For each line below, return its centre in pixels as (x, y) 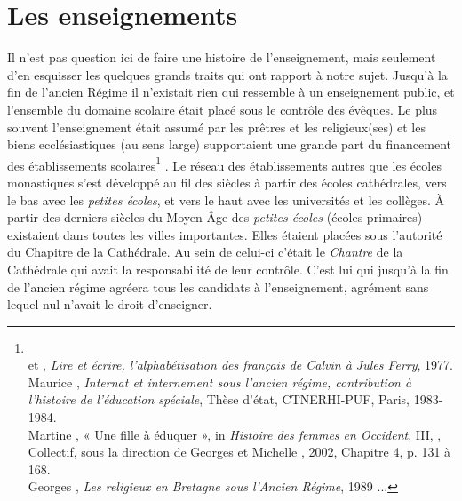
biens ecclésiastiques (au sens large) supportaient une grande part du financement (230, 144)
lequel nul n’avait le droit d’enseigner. (110, 304)
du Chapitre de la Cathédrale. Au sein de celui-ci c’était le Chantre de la (205, 252)
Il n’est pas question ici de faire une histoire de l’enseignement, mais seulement (222, 57)
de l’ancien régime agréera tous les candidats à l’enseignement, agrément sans (218, 286)
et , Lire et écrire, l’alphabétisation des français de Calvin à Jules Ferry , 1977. (240, 365)
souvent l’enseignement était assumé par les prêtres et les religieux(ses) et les (216, 127)
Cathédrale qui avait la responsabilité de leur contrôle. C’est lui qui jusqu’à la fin (228, 269)
